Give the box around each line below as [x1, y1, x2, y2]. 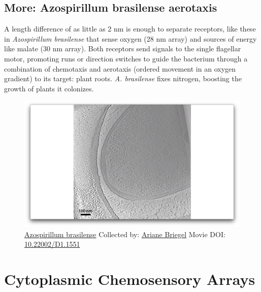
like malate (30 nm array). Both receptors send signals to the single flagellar [4, 43, 241, 54]
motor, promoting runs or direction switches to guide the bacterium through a [4, 53, 248, 63]
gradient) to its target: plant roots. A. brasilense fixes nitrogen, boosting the [4, 73, 242, 84]
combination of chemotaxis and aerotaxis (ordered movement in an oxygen [4, 63, 236, 74]
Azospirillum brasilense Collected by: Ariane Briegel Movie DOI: [24, 229, 225, 239]
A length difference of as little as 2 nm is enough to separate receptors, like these [4, 23, 256, 34]
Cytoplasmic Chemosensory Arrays [4, 269, 255, 289]
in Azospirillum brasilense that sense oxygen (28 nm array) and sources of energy [4, 33, 257, 44]
